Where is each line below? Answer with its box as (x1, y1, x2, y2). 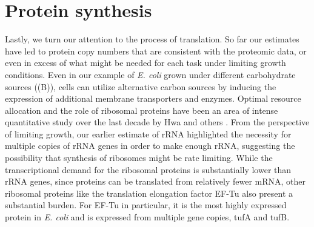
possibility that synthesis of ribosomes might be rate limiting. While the (5, 151, 273, 164)
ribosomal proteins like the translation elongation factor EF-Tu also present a (5, 186, 293, 199)
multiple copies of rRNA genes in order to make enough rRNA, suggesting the (5, 139, 295, 152)
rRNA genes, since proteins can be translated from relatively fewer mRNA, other (5, 175, 306, 188)
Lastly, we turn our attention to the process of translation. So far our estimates (5, 33, 299, 45)
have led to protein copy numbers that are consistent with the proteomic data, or (5, 44, 307, 57)
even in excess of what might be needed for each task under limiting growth (5, 56, 286, 69)
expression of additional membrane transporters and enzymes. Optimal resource (5, 92, 301, 105)
